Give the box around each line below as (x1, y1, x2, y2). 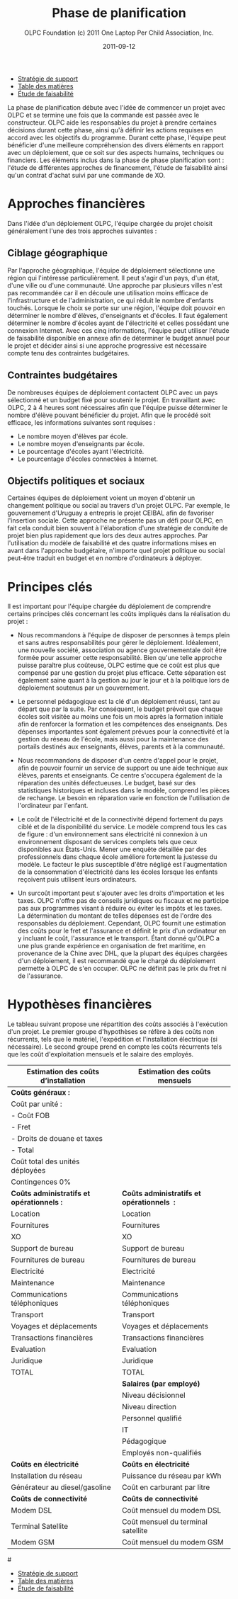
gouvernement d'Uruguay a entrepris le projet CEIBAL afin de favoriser (7, 508, 215, 518)
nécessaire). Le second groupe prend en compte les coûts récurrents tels (7, 1042, 222, 1051)
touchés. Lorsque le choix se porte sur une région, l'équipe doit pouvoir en (7, 303, 225, 312)
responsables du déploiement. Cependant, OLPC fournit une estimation (17, 919, 227, 928)
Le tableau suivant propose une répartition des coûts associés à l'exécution (7, 1020, 228, 1028)
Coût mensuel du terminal (121, 1517, 208, 1527)
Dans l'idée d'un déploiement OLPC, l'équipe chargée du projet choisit (7, 219, 213, 227)
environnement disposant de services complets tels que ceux (17, 838, 198, 846)
